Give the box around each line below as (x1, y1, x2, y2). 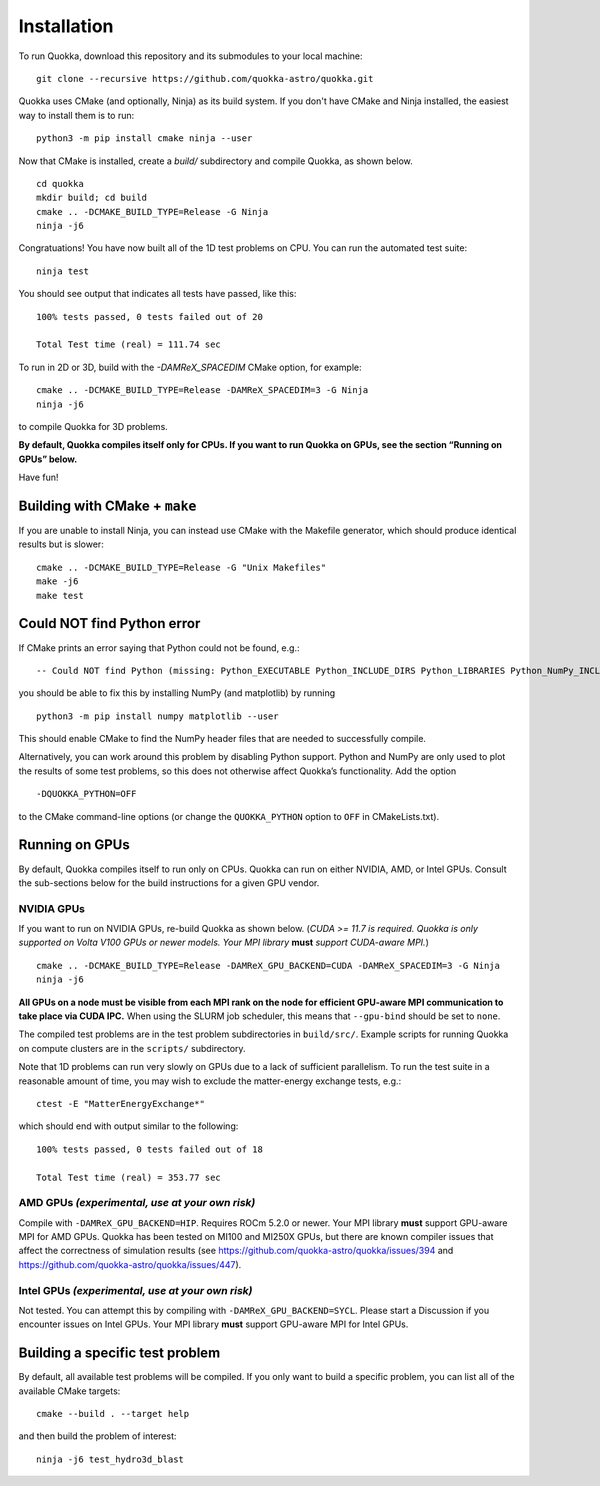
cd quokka (36, 178, 84, 189)
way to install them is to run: (18, 109, 135, 121)
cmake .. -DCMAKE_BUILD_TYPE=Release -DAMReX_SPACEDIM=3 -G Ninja (36, 385, 369, 396)
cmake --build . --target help (36, 1408, 190, 1420)
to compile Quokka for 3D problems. (18, 420, 169, 432)
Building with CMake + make (18, 497, 197, 514)
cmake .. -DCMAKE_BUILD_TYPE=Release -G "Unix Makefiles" (36, 561, 327, 573)
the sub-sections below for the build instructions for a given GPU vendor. (18, 876, 320, 889)
